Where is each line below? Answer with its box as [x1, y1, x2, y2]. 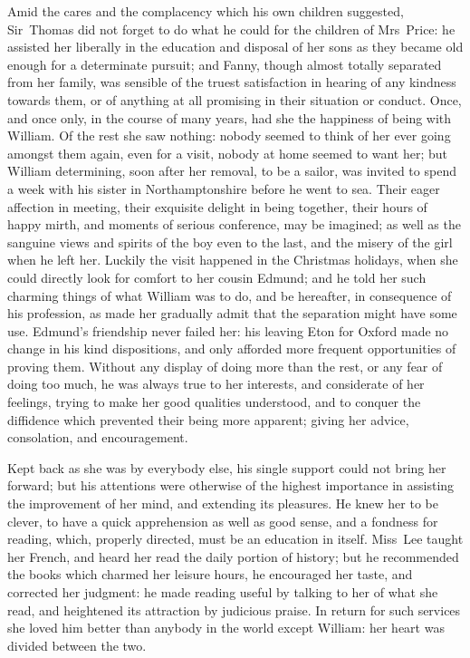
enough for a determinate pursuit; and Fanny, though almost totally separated [7, 54, 442, 73]
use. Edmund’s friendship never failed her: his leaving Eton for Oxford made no [7, 321, 449, 340]
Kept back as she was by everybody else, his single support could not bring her [7, 458, 446, 477]
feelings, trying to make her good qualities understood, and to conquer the [7, 392, 421, 411]
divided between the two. [7, 635, 147, 654]
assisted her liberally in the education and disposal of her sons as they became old [7, 37, 464, 56]
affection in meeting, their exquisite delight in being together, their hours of [7, 197, 427, 216]
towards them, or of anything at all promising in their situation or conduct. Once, [7, 90, 462, 109]
